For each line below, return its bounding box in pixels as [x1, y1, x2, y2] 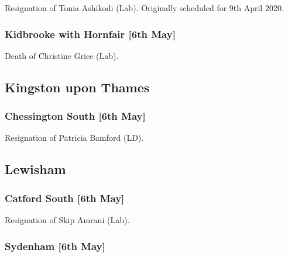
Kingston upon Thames [5, 78, 150, 96]
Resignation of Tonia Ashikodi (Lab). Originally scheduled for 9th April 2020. [5, 2, 284, 13]
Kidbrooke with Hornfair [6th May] [5, 26, 176, 41]
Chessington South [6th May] [5, 109, 146, 123]
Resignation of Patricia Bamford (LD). [5, 131, 144, 144]
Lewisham [5, 160, 66, 178]
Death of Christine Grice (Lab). [5, 49, 119, 61]
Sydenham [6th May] [5, 238, 105, 253]
